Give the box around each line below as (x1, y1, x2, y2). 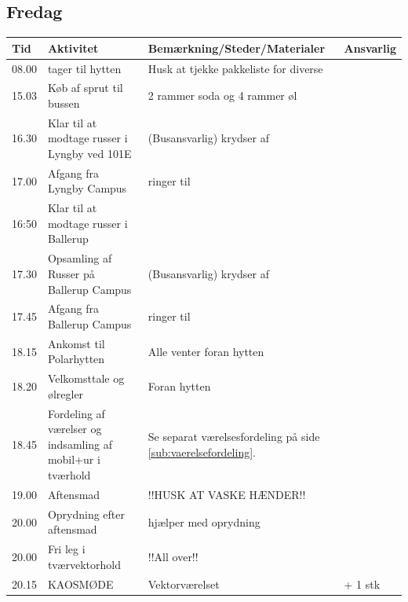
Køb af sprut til (47, 79, 123, 96)
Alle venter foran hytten (148, 343, 264, 359)
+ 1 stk (344, 575, 381, 592)
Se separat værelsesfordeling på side (148, 428, 320, 445)
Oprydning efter (47, 505, 126, 522)
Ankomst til (47, 335, 105, 351)
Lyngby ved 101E (47, 145, 132, 162)
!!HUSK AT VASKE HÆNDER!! (148, 486, 306, 502)
